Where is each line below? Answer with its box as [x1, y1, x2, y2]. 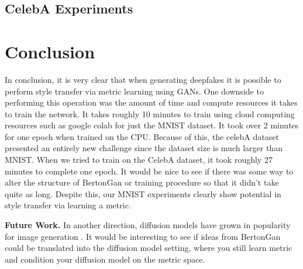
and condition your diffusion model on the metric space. [5, 253, 205, 265]
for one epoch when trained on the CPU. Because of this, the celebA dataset [5, 130, 279, 142]
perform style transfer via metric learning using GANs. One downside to [5, 85, 264, 97]
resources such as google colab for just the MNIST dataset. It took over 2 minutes [5, 119, 299, 131]
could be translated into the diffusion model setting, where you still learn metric [5, 242, 292, 254]
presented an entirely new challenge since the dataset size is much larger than [5, 142, 283, 154]
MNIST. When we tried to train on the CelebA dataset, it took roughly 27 [5, 153, 273, 166]
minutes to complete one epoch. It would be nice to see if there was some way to [5, 165, 294, 177]
